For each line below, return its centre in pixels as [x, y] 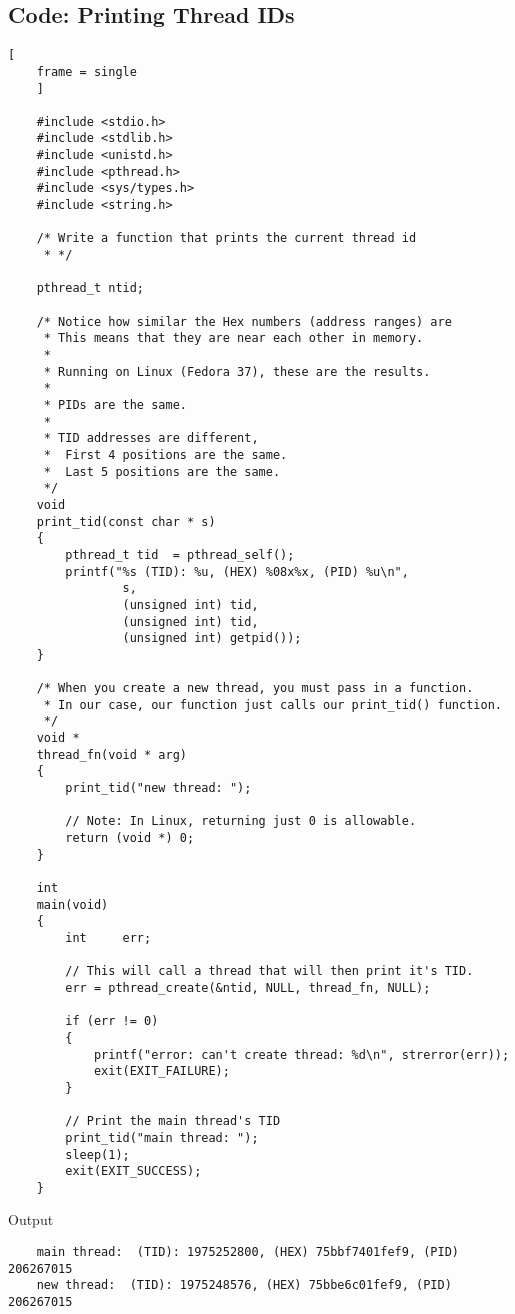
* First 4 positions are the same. [165, 454]
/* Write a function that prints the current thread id [226, 238]
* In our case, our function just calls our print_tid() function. [272, 704]
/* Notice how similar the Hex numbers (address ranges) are [244, 321]
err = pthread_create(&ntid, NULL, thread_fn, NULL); [248, 987]
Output [31, 1219]
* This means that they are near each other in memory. [233, 338]
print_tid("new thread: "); [158, 788]
